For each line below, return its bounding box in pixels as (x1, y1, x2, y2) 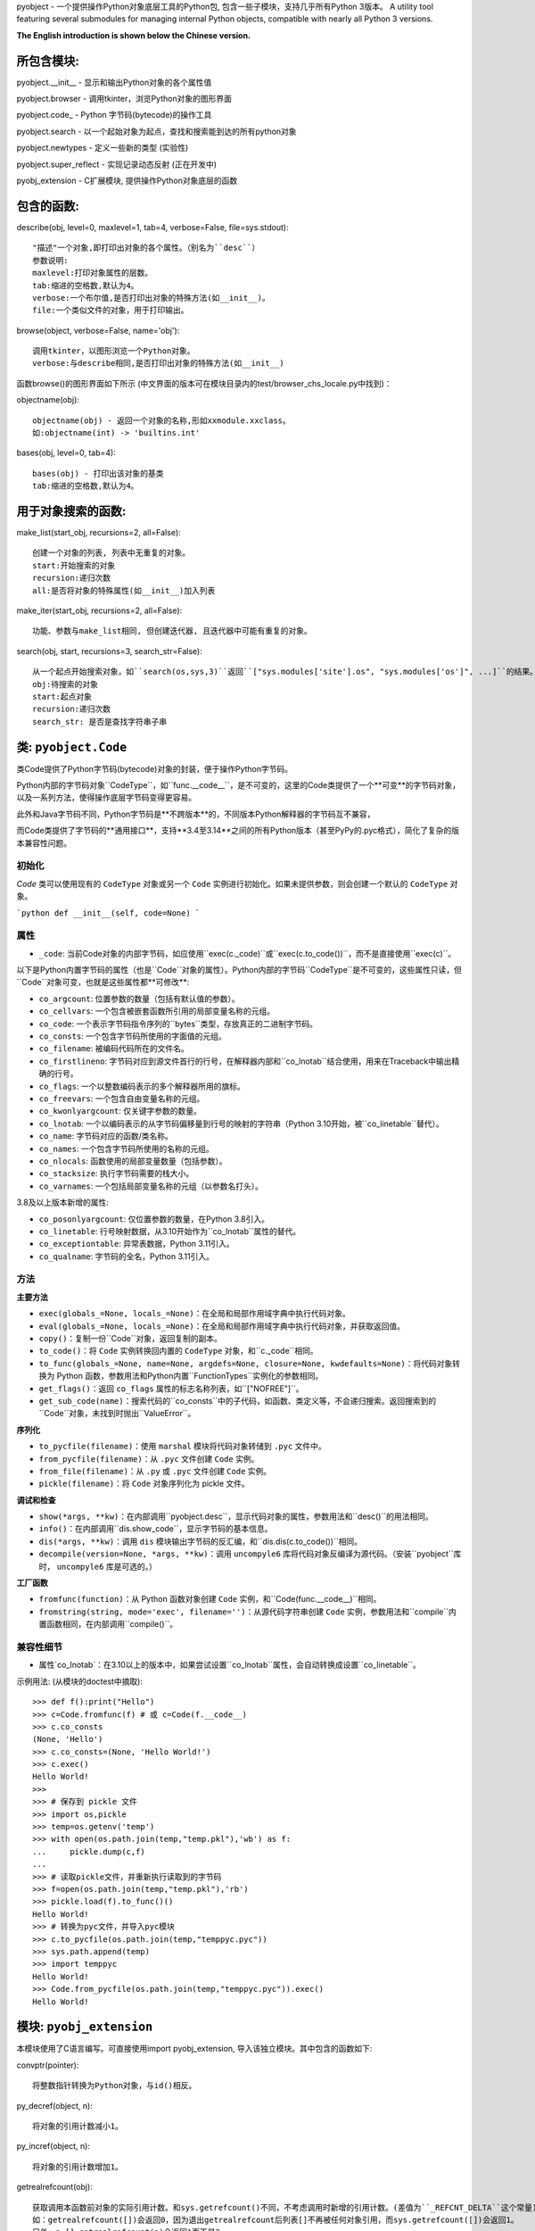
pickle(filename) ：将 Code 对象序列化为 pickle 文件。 (38, 1478, 250, 1489)
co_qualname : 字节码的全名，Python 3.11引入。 (38, 1250, 214, 1262)
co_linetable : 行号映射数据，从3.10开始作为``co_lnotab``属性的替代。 (38, 1225, 301, 1236)
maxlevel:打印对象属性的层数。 (32, 268, 153, 278)
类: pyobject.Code (16, 739, 128, 754)
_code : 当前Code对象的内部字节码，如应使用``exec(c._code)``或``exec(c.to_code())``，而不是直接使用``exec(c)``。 (38, 948, 457, 958)
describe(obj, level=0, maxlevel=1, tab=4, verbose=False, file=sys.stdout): (16, 221, 289, 232)
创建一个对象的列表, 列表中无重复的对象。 (32, 548, 191, 558)
